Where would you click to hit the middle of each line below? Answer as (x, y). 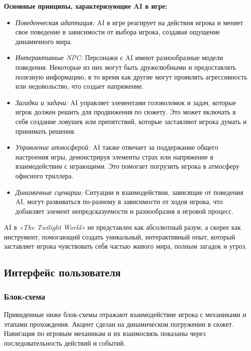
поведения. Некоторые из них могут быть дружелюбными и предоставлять (126, 67)
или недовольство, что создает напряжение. (79, 86)
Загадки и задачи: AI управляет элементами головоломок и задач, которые (125, 102)
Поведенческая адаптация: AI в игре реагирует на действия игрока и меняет (129, 22)
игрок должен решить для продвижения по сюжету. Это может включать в (125, 112)
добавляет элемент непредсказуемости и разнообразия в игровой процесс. (124, 211)
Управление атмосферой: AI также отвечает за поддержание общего (117, 147)
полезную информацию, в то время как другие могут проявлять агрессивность (131, 76)
